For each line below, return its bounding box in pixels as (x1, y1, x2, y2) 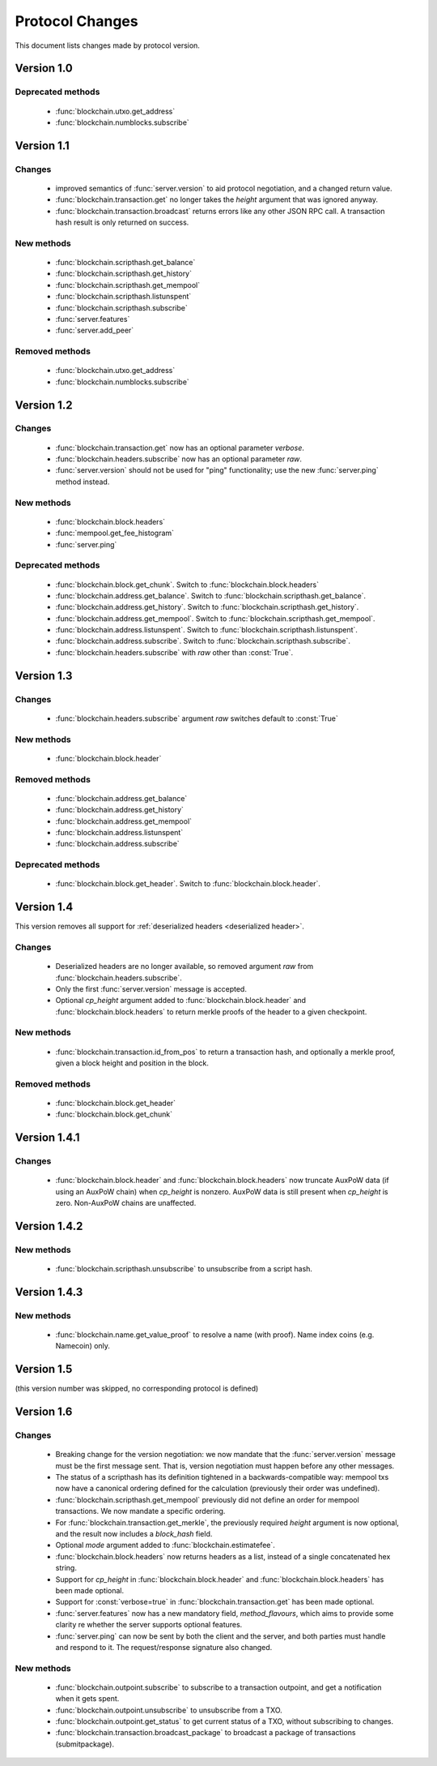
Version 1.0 (15, 62, 73, 75)
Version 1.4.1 (15, 1131, 80, 1145)
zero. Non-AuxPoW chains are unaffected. (55, 1198, 197, 1208)
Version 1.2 (15, 398, 73, 412)
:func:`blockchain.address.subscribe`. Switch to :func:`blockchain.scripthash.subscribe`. (55, 637, 351, 646)
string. (55, 1563, 77, 1573)
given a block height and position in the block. (55, 1058, 210, 1068)
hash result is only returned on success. (55, 217, 189, 227)
